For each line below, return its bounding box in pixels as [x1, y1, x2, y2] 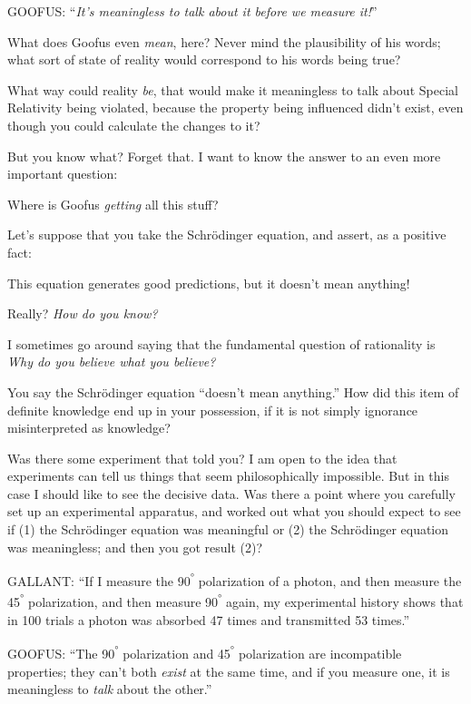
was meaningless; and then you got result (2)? [7, 537, 263, 556]
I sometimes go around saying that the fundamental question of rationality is [7, 334, 436, 353]
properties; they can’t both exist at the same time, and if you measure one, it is [7, 661, 450, 680]
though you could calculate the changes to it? [7, 115, 260, 134]
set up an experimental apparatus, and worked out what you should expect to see [7, 502, 461, 521]
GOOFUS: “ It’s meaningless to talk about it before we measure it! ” [7, 2, 378, 20]
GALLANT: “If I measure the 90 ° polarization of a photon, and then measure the [7, 569, 462, 590]
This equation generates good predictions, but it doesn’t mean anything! [7, 273, 410, 292]
